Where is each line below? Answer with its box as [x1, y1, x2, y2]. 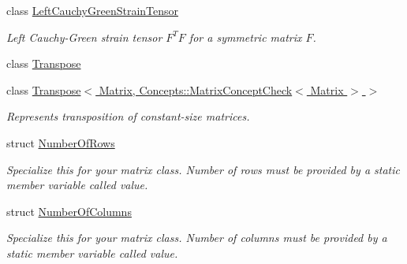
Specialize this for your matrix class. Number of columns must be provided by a [6, 229, 387, 246]
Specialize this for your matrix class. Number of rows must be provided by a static [6, 161, 400, 177]
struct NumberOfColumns [6, 203, 132, 219]
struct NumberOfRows [6, 134, 115, 151]
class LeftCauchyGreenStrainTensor [6, 2, 179, 18]
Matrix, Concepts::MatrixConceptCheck [99, 81, 293, 98]
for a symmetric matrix [189, 28, 302, 45]
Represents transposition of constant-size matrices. [6, 108, 250, 125]
